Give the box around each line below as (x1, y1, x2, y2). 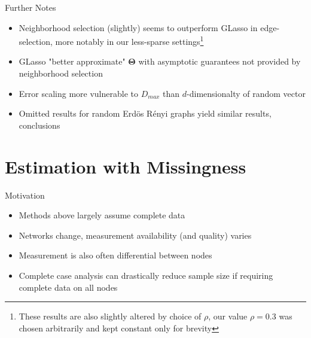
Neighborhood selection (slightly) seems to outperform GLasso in (19, 21, 258, 34)
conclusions (19, 118, 60, 131)
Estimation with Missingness (5, 154, 246, 178)
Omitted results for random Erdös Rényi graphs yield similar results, (19, 107, 272, 120)
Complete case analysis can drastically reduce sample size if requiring (19, 269, 273, 281)
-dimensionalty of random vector (187, 87, 306, 99)
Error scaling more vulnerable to (19, 87, 139, 99)
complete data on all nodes (19, 281, 118, 293)
